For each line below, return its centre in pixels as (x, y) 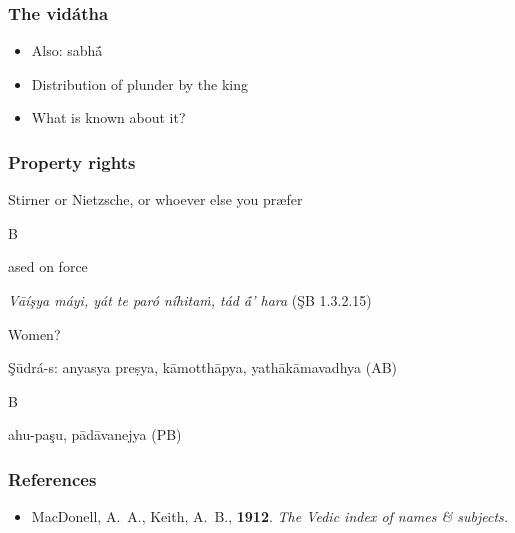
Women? (34, 333)
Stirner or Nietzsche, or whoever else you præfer (155, 199)
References (52, 478)
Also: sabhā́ (67, 50)
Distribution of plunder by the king (140, 83)
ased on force (48, 266)
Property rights (72, 161)
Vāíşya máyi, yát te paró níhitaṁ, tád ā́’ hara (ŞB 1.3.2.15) (190, 300)
